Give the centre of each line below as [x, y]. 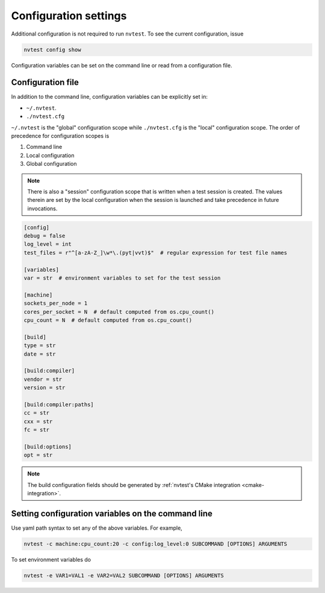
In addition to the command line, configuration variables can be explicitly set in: [109, 97]
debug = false [45, 236]
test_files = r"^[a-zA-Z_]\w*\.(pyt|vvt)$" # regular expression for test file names [156, 253]
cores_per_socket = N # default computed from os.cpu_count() [119, 312]
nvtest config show [52, 49]
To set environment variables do [51, 559]
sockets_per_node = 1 [56, 303]
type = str [40, 346]
